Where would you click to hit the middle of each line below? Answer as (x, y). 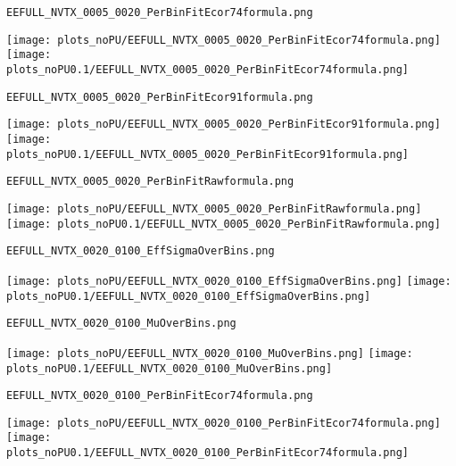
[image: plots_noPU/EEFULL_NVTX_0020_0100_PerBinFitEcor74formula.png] (224, 423)
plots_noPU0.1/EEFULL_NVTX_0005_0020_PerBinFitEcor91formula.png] (208, 154)
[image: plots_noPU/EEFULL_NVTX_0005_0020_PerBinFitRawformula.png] (214, 208)
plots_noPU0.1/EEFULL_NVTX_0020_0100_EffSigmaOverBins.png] (189, 296)
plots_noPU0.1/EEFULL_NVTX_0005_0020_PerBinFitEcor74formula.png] (208, 69)
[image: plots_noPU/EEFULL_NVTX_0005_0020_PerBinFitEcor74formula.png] (224, 40)
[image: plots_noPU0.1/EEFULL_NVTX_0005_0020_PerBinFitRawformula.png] (224, 224)
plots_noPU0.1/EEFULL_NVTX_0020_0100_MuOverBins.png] (170, 368)
